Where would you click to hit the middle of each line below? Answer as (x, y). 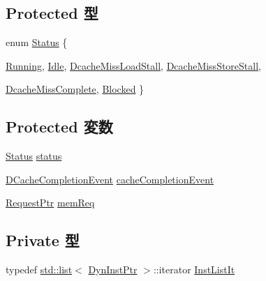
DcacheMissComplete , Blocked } (75, 89)
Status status (34, 156)
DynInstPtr (113, 269)
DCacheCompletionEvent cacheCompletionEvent (110, 179)
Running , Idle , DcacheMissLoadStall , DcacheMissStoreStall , (133, 65)
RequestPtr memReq (50, 203)
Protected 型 (52, 13)
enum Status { (37, 42)
